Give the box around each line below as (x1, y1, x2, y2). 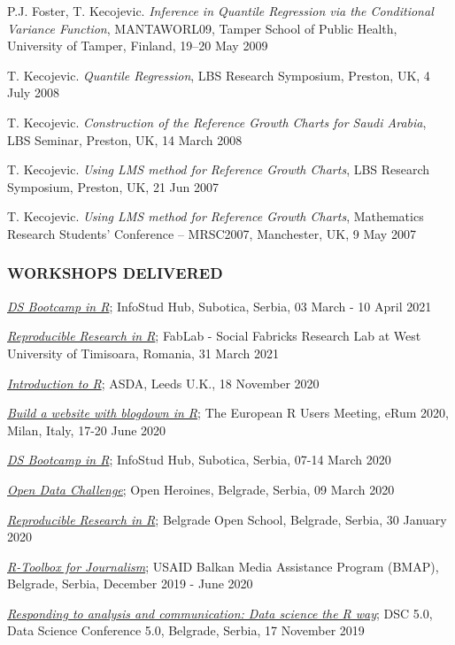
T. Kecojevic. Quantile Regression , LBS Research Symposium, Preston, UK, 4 (7, 65, 430, 84)
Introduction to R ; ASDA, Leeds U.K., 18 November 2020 (7, 373, 320, 392)
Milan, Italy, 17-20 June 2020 (7, 420, 166, 439)
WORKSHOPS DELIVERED (7, 262, 223, 284)
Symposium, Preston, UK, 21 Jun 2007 (7, 177, 219, 196)
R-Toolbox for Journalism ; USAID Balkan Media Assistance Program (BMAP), (7, 557, 439, 575)
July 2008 (7, 83, 59, 102)
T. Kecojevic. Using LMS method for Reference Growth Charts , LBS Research (7, 160, 430, 179)
